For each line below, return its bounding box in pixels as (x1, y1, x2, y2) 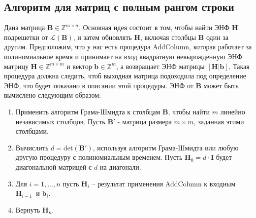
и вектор (66, 61, 92, 71)
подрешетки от (4, 32, 48, 42)
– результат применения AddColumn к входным (92, 178, 236, 188)
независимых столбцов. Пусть (15, 116, 105, 126)
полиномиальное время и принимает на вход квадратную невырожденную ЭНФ (4, 51, 243, 61)
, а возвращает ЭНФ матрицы (116, 61, 205, 71)
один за (206, 32, 229, 42)
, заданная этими (193, 116, 244, 126)
